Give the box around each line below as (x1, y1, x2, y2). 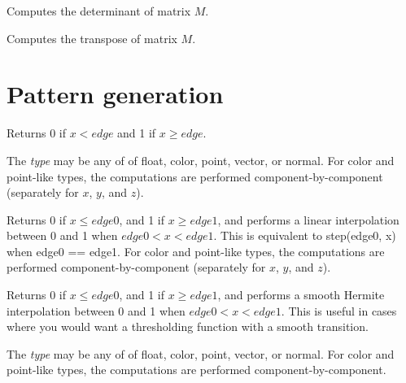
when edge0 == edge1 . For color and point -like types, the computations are (7, 242, 385, 259)
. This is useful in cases (281, 302, 397, 319)
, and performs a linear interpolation (217, 211, 399, 228)
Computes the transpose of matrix (7, 29, 177, 46)
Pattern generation (7, 77, 224, 111)
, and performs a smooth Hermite (217, 286, 385, 303)
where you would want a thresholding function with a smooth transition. (7, 318, 369, 335)
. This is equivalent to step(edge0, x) (213, 227, 396, 244)
